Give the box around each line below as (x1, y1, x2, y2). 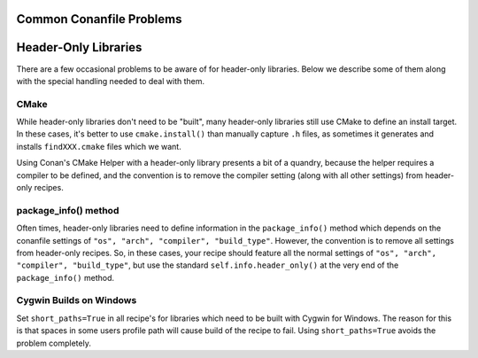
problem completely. (16, 338, 92, 348)
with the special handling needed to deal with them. (16, 75, 205, 86)
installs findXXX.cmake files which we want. (16, 141, 181, 152)
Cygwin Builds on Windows (16, 294, 137, 307)
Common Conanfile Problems (16, 12, 182, 27)
